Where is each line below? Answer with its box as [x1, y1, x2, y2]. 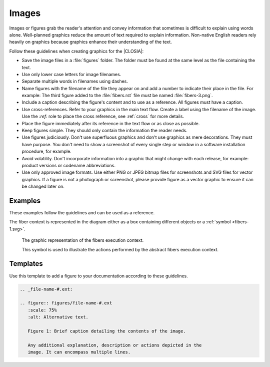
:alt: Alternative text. [27, 314, 88, 320]
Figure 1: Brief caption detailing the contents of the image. [27, 328, 186, 334]
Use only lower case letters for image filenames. [21, 71, 121, 77]
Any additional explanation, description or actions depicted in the [27, 342, 202, 348]
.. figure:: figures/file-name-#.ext [19, 300, 112, 306]
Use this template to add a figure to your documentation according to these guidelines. [9, 273, 188, 279]
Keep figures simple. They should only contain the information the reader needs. [21, 128, 187, 134]
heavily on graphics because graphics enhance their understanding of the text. [9, 39, 172, 45]
